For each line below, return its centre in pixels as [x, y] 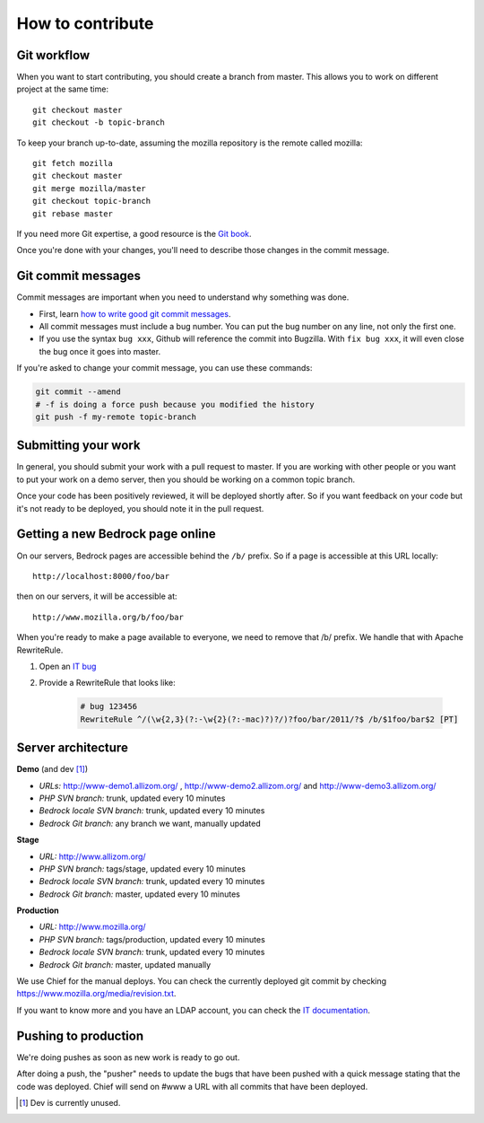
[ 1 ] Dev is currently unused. [70, 1102]
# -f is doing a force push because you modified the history [175, 404]
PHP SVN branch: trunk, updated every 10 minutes [132, 798]
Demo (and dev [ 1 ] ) [52, 769]
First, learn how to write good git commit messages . [135, 313]
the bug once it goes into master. [100, 351]
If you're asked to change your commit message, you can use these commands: [164, 368]
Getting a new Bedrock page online [117, 534]
